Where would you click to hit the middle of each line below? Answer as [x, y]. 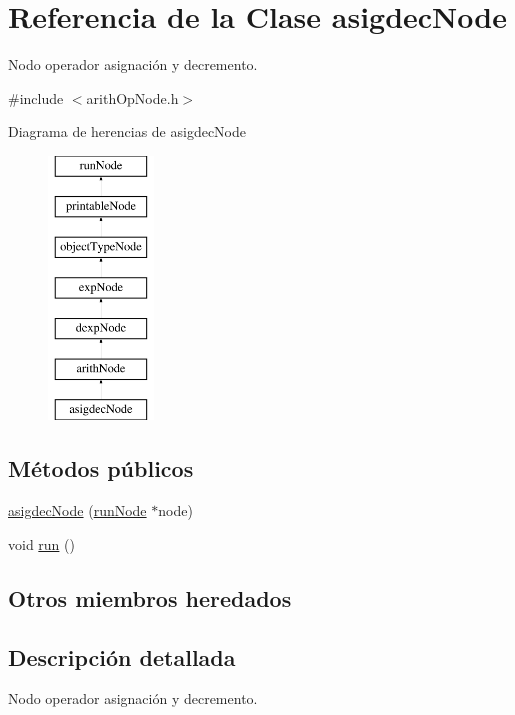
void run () [41, 543]
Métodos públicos [101, 468]
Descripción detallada [122, 656]
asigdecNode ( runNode [77, 510]
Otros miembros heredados [150, 597]
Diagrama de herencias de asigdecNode [127, 131]
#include [36, 97]
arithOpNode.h [132, 97]
